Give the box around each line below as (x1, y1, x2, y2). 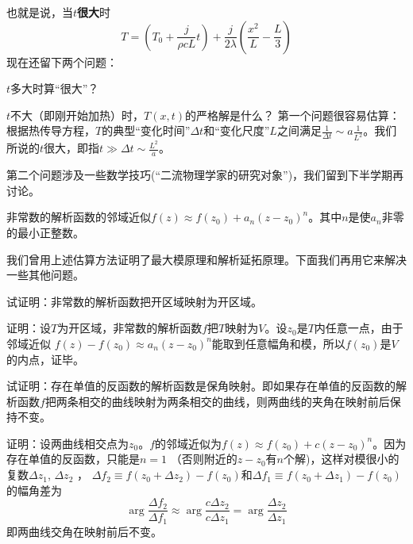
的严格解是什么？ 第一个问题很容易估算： (185, 106, 400, 123)
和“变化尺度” (203, 122, 270, 139)
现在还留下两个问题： (6, 53, 118, 70)
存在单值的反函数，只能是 (6, 450, 140, 467)
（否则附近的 (170, 450, 237, 467)
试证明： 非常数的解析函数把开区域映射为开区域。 (6, 293, 262, 309)
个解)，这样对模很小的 (283, 450, 399, 467)
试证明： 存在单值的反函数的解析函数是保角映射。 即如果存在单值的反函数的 (6, 377, 396, 394)
